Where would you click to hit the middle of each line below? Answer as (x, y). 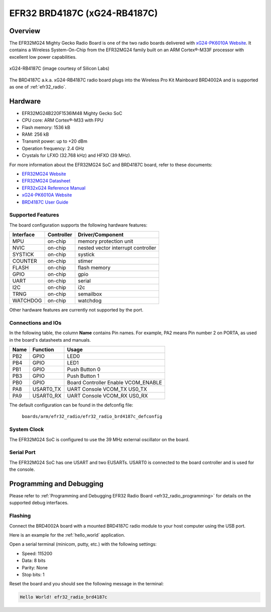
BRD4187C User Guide (45, 202)
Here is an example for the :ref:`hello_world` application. (67, 535)
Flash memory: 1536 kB (46, 127)
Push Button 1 (83, 376)
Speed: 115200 (37, 553)
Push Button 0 (84, 369)
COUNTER (25, 261)
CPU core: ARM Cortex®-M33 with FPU (63, 120)
